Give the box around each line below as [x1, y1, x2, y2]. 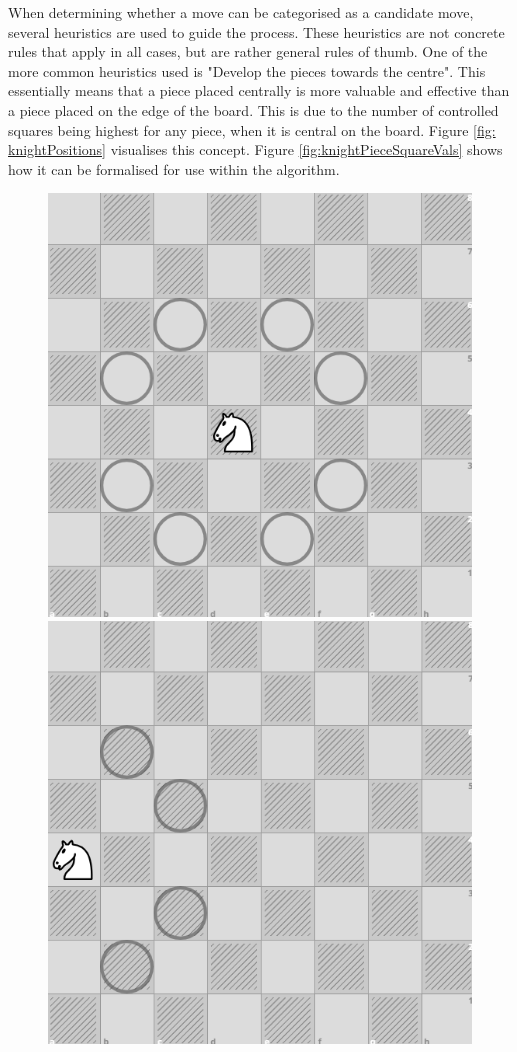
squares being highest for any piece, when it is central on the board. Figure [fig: [8, 119, 496, 140]
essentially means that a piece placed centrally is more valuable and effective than [8, 80, 510, 101]
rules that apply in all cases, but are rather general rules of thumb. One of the [8, 41, 488, 62]
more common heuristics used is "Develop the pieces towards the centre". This [8, 60, 486, 81]
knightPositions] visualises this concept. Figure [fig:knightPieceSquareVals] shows [8, 139, 503, 160]
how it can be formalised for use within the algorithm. [8, 158, 340, 179]
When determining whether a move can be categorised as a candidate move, [8, 2, 474, 22]
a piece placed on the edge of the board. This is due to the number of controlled [8, 99, 499, 120]
